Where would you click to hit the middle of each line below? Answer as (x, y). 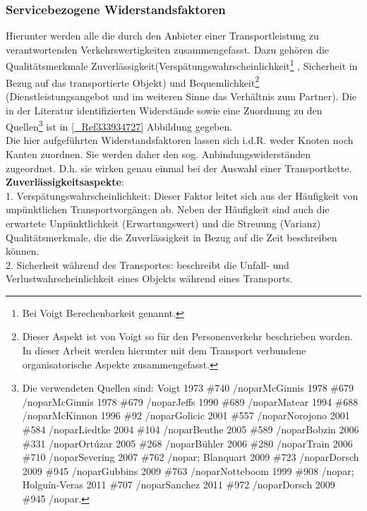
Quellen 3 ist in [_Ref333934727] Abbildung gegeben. (119, 125)
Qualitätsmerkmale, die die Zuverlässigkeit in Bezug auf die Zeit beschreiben (172, 237)
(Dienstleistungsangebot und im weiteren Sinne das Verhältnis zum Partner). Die (181, 96)
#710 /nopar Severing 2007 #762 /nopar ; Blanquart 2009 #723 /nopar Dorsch (191, 457)
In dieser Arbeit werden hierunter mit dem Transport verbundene (164, 350)
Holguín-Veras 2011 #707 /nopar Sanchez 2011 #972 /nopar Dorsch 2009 (179, 485)
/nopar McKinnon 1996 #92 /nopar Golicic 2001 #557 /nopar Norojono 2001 (186, 415)
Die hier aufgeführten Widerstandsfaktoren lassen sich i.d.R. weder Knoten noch (180, 140)
